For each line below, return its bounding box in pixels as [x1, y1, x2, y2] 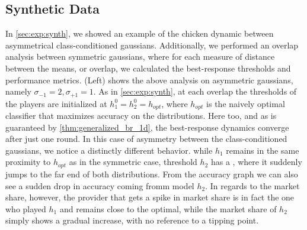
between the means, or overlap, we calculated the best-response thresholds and [5, 61, 291, 74]
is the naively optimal [206, 97, 285, 109]
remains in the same [226, 144, 299, 156]
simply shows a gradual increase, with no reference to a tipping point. [5, 214, 259, 226]
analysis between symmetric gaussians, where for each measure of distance [5, 50, 275, 63]
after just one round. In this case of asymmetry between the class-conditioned [5, 132, 287, 145]
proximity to [5, 156, 51, 168]
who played [5, 202, 46, 215]
